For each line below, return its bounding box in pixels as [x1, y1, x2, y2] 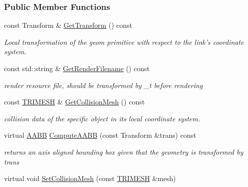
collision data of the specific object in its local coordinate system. [4, 113, 200, 123]
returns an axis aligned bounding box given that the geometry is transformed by [4, 146, 244, 157]
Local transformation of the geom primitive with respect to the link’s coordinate [4, 36, 244, 47]
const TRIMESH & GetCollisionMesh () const [4, 96, 145, 107]
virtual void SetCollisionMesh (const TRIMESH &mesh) [4, 173, 176, 184]
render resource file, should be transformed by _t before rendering [4, 80, 203, 90]
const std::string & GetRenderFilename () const [4, 63, 150, 73]
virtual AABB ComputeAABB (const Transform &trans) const [4, 130, 196, 140]
